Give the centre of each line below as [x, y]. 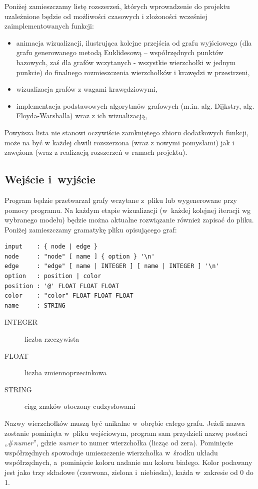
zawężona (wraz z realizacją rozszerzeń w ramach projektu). [96, 152]
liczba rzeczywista [52, 339]
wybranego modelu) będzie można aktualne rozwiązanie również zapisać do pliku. [129, 220]
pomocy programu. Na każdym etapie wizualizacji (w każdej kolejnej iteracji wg [128, 210]
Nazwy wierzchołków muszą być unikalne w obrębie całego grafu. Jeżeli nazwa [125, 423]
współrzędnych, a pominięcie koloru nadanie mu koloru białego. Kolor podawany [128, 462]
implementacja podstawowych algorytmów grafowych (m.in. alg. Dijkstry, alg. [135, 105]
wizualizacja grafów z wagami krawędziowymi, [87, 89]
